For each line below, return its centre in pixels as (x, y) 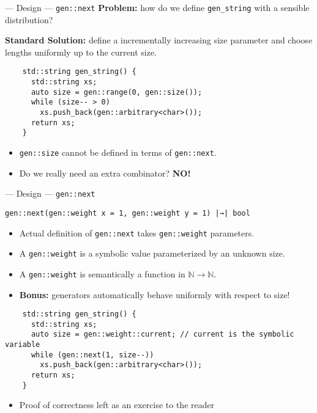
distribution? (29, 19)
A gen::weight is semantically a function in (102, 273)
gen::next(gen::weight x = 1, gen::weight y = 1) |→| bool (128, 213)
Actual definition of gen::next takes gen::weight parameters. (137, 232)
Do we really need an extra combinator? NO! (105, 173)
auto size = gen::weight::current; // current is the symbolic (162, 334)
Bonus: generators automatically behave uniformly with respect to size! (155, 294)
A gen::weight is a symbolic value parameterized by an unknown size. (152, 253)
